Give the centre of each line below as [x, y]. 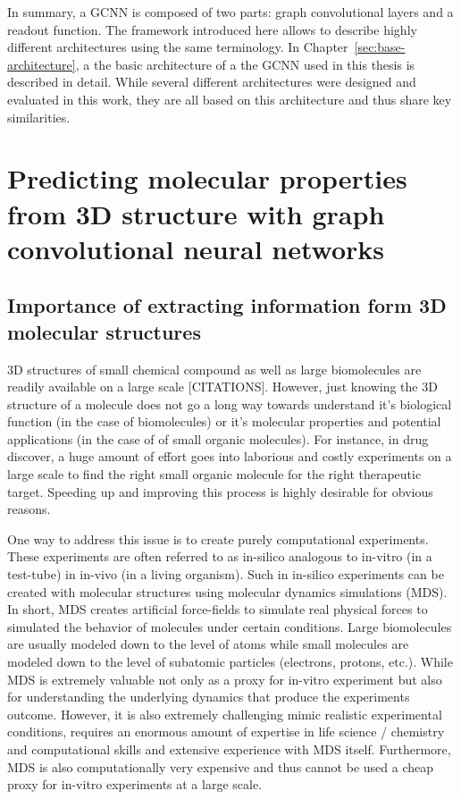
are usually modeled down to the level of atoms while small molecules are [208, 644]
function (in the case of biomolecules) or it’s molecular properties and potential [224, 421]
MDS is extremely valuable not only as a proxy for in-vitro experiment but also [225, 679]
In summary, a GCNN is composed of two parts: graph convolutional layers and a [230, 12]
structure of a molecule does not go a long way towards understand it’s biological [230, 404]
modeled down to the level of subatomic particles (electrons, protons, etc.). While [230, 661]
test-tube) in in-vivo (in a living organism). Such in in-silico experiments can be [226, 574]
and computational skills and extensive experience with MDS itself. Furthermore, [229, 749]
